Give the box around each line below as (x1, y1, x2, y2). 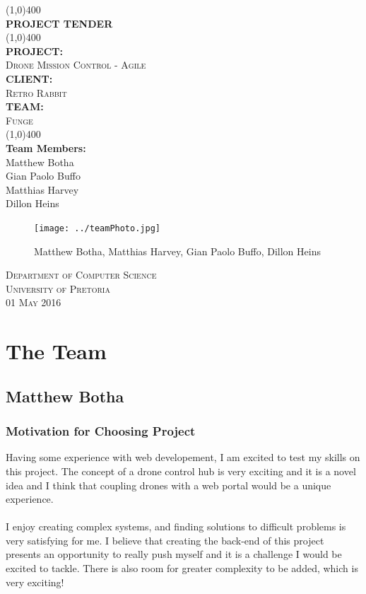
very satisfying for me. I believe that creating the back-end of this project (6, 532, 324, 547)
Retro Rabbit (6, 85, 67, 100)
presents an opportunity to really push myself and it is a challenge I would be (6, 547, 342, 561)
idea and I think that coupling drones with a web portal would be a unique (6, 477, 331, 492)
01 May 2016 (6, 295, 61, 310)
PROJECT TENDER (6, 16, 113, 30)
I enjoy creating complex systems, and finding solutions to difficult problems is (6, 519, 346, 534)
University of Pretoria (6, 281, 110, 296)
